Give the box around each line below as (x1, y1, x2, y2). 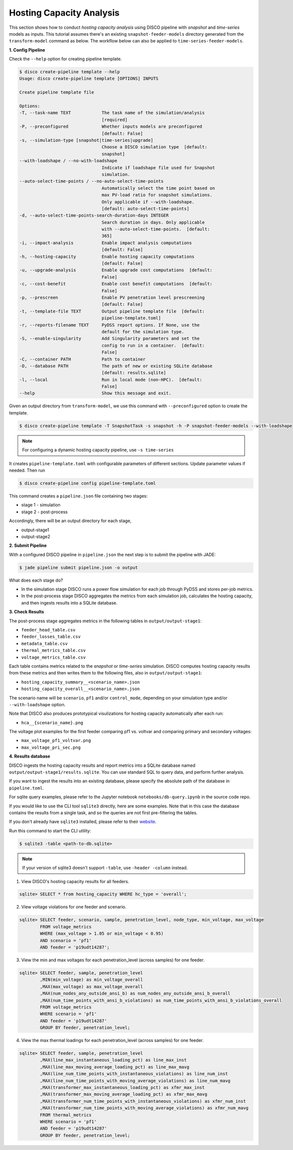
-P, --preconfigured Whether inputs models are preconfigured (19, 124, 203, 130)
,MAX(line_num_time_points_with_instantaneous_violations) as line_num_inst (40, 1071, 228, 1077)
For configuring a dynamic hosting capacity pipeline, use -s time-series (22, 447, 174, 453)
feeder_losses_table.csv (21, 634, 81, 640)
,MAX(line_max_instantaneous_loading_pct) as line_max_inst (40, 1057, 187, 1063)
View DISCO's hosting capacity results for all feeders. (21, 878, 129, 884)
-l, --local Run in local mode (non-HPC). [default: (19, 377, 203, 382)
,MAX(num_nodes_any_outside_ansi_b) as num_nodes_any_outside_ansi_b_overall (40, 991, 230, 997)
